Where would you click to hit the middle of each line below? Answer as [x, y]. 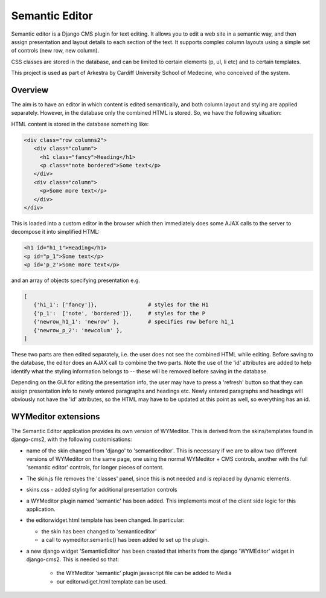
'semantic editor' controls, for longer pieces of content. [95, 468]
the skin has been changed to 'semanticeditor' [99, 531]
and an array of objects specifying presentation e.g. [75, 280]
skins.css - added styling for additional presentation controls [102, 490]
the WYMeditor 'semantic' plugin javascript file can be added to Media [144, 573]
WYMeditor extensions [56, 416]
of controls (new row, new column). [55, 51]
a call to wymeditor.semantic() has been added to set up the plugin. [125, 540]
